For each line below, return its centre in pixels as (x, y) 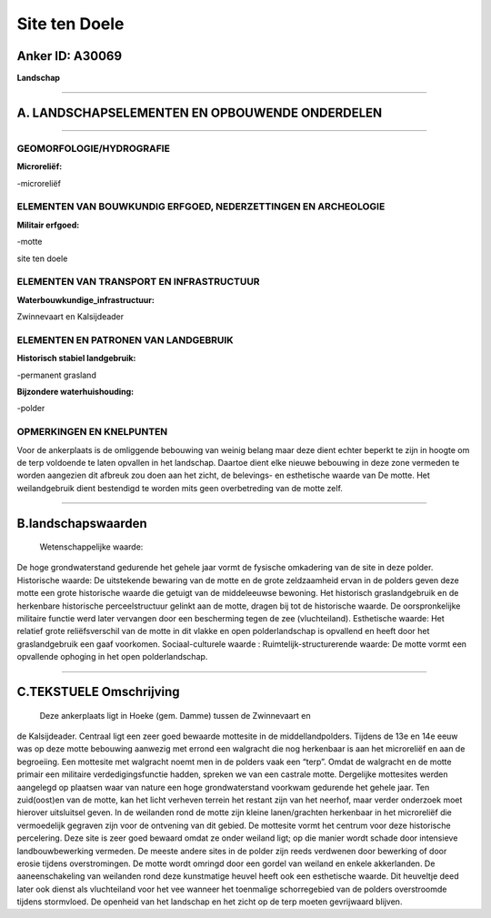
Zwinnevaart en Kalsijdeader (70, 317)
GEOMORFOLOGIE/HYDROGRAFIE (93, 148)
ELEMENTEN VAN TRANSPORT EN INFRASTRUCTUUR (138, 282)
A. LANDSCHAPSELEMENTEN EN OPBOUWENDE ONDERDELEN (200, 112)
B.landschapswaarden (82, 523)
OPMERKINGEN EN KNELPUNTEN (92, 432)
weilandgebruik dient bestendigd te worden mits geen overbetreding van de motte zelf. (180, 488)
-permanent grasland (57, 375)
